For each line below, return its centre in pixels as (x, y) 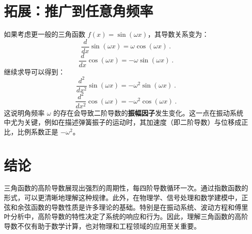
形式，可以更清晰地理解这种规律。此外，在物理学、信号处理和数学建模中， (123, 197)
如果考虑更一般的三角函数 (45, 34)
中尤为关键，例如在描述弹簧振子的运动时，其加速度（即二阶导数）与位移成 (123, 122)
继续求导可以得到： (34, 71)
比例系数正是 (38, 131)
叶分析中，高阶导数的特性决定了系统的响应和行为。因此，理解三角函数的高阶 (126, 216)
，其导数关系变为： (178, 34)
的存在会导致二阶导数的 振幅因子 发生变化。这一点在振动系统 (149, 112)
